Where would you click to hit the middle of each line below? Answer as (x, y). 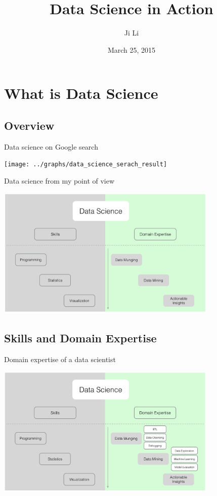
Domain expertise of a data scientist (60, 359)
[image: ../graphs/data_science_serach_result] (86, 165)
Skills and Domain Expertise (80, 338)
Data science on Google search (51, 146)
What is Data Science (81, 93)
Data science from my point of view (59, 180)
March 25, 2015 (132, 49)
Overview (29, 125)
